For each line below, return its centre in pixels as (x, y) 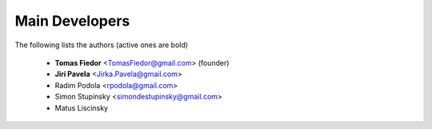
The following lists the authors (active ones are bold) (101, 45)
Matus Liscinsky (81, 107)
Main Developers (72, 21)
